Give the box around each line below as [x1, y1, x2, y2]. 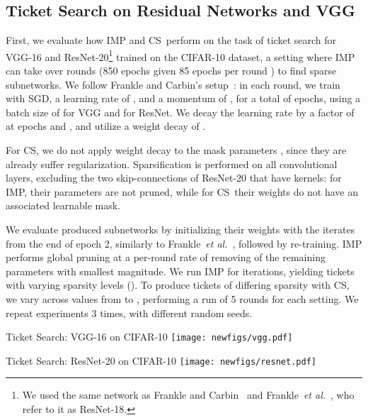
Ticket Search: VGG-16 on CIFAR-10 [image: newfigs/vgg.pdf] [6, 329, 293, 344]
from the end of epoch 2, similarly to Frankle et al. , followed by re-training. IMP [6, 236, 362, 250]
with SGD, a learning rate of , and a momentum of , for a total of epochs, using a [6, 91, 361, 106]
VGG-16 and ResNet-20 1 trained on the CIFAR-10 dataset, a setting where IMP [6, 47, 355, 64]
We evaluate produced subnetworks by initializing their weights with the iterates [6, 221, 355, 236]
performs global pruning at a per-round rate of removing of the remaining [6, 250, 326, 265]
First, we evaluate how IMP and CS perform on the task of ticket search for [6, 33, 337, 48]
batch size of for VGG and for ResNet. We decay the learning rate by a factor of [6, 104, 355, 119]
